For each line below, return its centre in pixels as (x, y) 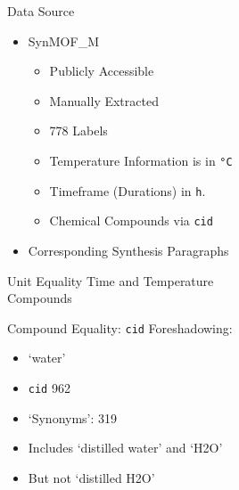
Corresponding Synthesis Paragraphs (128, 250)
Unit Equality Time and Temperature (111, 280)
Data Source (41, 11)
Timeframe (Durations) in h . (128, 190)
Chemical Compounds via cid (131, 220)
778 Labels (78, 131)
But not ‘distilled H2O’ (91, 477)
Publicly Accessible (102, 71)
